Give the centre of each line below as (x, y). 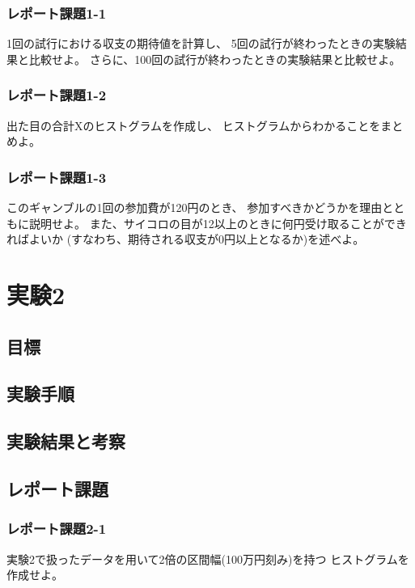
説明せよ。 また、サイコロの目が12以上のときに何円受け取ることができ (218, 223)
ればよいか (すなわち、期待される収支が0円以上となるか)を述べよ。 (186, 239)
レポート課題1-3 (57, 177)
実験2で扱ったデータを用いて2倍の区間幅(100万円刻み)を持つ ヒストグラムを (208, 558)
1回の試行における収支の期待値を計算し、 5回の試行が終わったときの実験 (201, 43)
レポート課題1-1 (57, 13)
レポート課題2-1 (57, 529)
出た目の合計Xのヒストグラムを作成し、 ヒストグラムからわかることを (194, 125)
